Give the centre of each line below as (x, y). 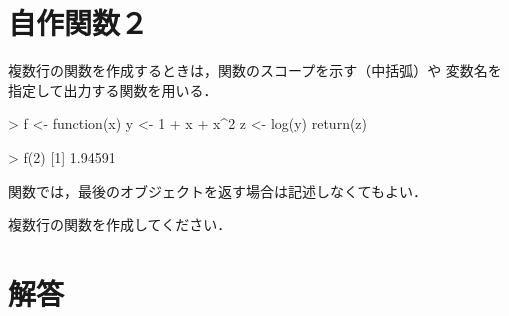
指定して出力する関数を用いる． (113, 89)
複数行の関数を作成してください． (120, 224)
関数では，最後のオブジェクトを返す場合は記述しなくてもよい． (217, 190)
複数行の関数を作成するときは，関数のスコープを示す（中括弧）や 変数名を (255, 70)
